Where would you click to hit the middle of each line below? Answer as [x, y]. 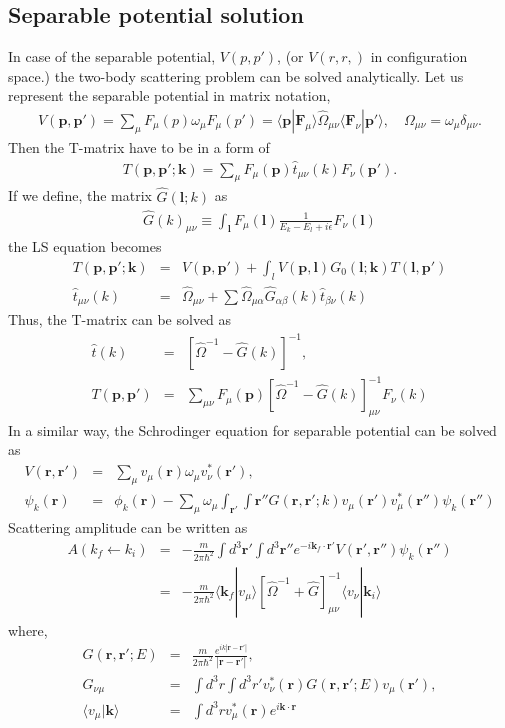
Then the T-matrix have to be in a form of [139, 146]
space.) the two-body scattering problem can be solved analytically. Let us [236, 75]
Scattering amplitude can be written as [128, 526]
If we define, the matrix [80, 195]
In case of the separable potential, [112, 56]
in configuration [419, 56]
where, [28, 629]
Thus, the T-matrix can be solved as [120, 319]
